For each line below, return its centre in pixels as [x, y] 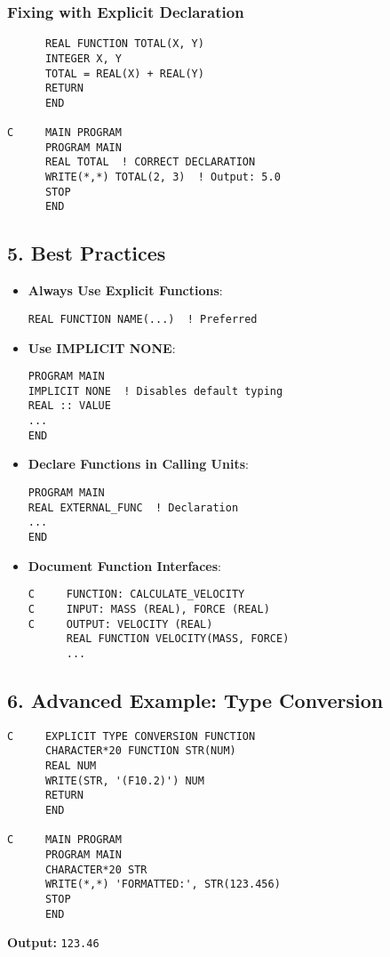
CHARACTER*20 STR [96, 869]
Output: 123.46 [53, 942]
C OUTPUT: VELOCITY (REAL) [120, 624]
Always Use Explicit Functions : [125, 290]
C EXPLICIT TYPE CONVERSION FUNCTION [131, 736]
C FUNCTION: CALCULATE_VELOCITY [136, 595]
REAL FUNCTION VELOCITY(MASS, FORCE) [178, 639]
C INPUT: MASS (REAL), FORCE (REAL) [149, 609]
